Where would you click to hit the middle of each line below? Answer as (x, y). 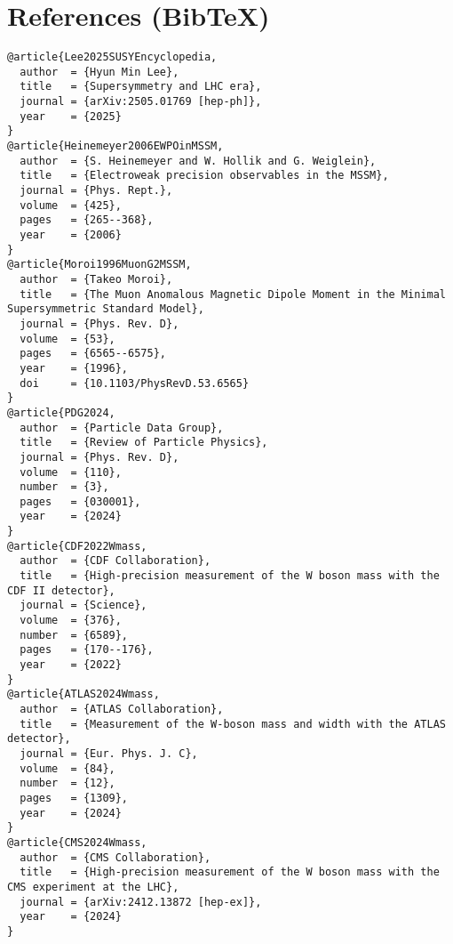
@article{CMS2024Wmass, (77, 842)
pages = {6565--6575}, (93, 354)
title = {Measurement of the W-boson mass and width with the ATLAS (233, 724)
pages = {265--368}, (87, 220)
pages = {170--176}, (87, 650)
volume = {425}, (71, 205)
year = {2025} (71, 116)
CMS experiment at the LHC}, (93, 887)
